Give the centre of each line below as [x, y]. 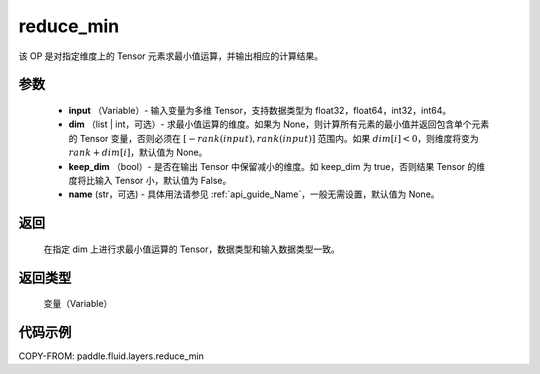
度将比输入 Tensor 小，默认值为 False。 [150, 180]
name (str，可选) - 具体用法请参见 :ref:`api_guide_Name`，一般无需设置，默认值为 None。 [254, 194]
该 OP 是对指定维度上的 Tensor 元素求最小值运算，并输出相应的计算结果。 [171, 56]
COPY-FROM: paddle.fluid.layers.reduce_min [111, 356]
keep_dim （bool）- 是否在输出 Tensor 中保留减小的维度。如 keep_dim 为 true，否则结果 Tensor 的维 [277, 166]
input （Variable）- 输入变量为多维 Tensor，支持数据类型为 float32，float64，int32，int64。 [260, 110]
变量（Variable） [78, 304]
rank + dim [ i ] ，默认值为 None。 [138, 152]
